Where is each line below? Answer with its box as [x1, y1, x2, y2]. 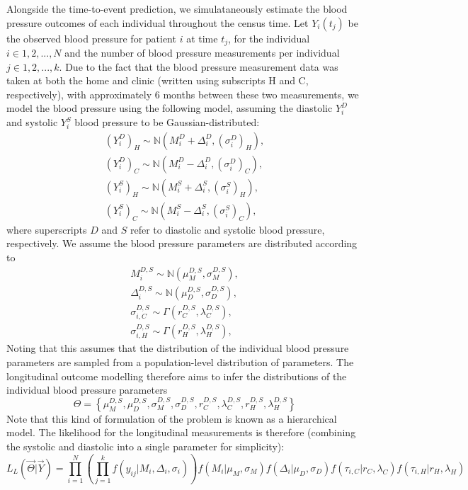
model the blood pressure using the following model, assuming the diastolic [6, 101, 333, 115]
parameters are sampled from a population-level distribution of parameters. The [6, 355, 354, 370]
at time [186, 30, 218, 45]
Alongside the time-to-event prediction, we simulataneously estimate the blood [6, 1, 348, 16]
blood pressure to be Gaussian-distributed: [74, 115, 260, 130]
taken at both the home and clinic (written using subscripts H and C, [6, 73, 309, 88]
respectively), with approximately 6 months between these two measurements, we [6, 86, 359, 101]
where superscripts [6, 222, 87, 237]
